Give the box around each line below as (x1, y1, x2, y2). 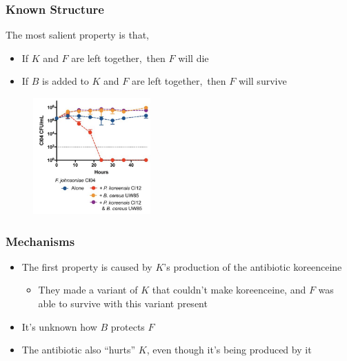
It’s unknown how (21, 319, 97, 333)
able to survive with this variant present (38, 296, 208, 310)
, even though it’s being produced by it (146, 342, 312, 357)
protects (110, 319, 145, 333)
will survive (238, 74, 287, 88)
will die (178, 50, 209, 65)
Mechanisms (6, 232, 75, 249)
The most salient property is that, (6, 28, 149, 42)
